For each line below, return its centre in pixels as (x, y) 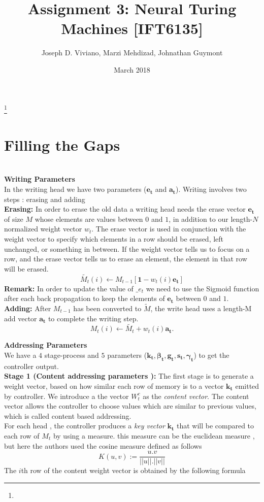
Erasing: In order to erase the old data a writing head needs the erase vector (125, 209)
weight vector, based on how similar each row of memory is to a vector (114, 386)
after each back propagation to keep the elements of (85, 298)
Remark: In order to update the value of (69, 288)
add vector (21, 318)
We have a (20, 355)
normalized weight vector (43, 229)
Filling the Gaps (62, 144)
